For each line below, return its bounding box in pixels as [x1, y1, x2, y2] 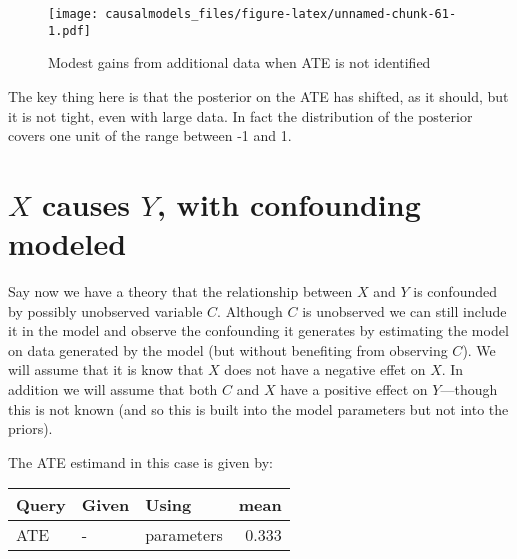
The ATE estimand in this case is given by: [8, 451, 273, 472]
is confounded [413, 281, 497, 301]
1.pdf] [48, 23, 91, 38]
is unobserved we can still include [302, 300, 507, 321]
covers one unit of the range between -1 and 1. [8, 125, 292, 146]
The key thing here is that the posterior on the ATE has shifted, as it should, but [8, 85, 509, 106]
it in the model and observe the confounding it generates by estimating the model [8, 320, 509, 341]
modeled [8, 223, 127, 264]
